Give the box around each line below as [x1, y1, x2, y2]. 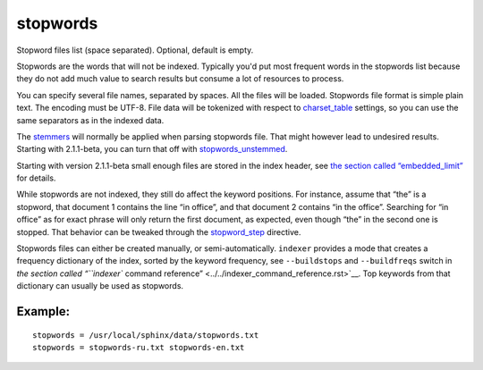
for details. [16, 172, 56, 183]
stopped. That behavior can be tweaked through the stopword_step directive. [16, 226, 301, 237]
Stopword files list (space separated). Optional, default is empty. [16, 45, 254, 55]
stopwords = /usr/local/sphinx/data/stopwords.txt [32, 330, 259, 340]
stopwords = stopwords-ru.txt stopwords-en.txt [32, 342, 245, 352]
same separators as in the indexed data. [16, 114, 165, 125]
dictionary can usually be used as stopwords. [16, 281, 183, 291]
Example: [16, 304, 71, 319]
